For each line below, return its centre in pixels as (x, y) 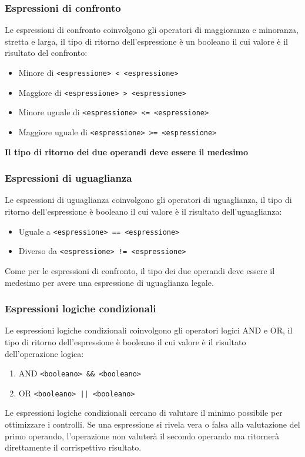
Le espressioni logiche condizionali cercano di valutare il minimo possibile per (144, 413)
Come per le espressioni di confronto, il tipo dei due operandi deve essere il (140, 270)
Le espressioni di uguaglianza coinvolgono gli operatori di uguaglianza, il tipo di (148, 200)
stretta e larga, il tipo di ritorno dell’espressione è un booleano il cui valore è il (146, 41)
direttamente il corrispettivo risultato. (73, 447)
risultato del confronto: (46, 53)
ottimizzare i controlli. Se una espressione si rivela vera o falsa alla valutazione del (152, 424)
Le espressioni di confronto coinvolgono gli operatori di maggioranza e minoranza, (152, 30)
